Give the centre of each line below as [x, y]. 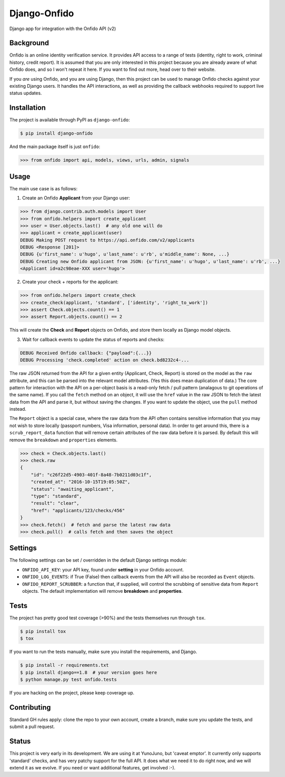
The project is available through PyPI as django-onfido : [69, 120]
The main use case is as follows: [44, 188]
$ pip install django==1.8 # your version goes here [89, 672]
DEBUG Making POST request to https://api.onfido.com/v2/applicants [107, 240]
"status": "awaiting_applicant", [73, 489]
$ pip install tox [43, 631]
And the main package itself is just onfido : [55, 147]
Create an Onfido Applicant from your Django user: [76, 198]
